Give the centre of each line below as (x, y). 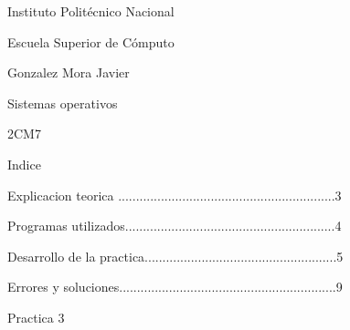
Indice (24, 164)
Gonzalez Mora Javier (69, 72)
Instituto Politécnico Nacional (91, 11)
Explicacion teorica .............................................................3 (175, 195)
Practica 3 (36, 317)
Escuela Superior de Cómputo (91, 41)
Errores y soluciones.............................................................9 (175, 287)
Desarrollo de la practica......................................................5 (175, 256)
